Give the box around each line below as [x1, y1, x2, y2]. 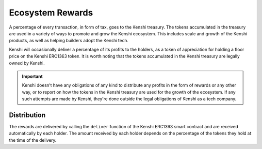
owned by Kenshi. [9, 60, 45, 66]
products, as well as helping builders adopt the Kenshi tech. [9, 38, 129, 44]
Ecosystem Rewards [9, 7, 93, 18]
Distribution [9, 111, 46, 119]
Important [22, 73, 43, 79]
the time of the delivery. [9, 137, 57, 143]
